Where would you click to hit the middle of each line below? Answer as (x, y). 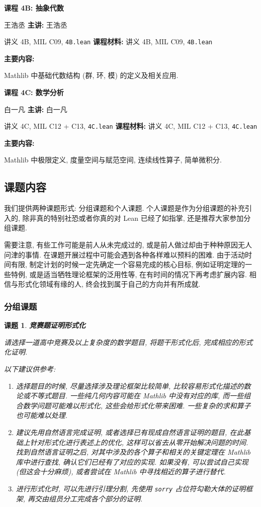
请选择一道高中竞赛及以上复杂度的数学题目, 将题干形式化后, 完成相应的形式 (128, 342)
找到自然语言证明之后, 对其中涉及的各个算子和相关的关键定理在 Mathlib (133, 452)
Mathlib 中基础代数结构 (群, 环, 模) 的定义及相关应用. (91, 75)
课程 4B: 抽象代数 (34, 8)
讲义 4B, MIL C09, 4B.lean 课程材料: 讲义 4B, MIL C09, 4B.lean (108, 41)
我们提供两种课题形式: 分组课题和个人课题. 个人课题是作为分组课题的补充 (125, 208)
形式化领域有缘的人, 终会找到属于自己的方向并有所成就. (109, 284)
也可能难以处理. (42, 415)
